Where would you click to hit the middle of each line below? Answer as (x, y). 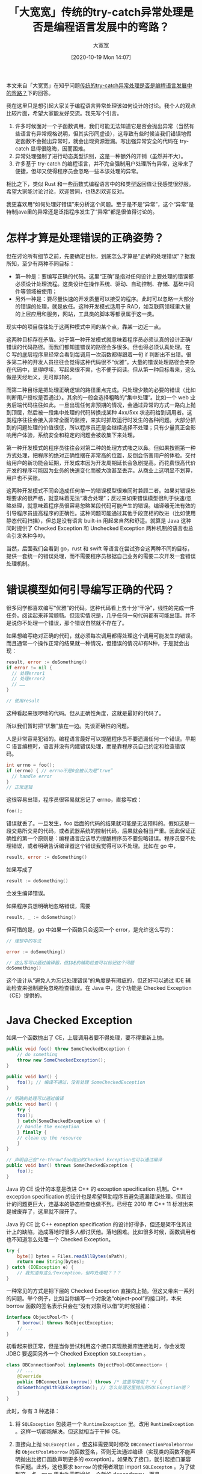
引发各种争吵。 (30, 535)
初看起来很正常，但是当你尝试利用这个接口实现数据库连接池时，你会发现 (96, 1346)
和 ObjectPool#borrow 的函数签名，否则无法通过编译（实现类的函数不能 (103, 1451)
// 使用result (23, 701)
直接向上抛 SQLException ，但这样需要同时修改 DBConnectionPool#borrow (104, 1444)
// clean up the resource (50, 1138)
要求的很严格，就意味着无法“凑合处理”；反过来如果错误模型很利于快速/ (99, 498)
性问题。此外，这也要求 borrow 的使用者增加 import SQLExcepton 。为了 (102, 1466)
